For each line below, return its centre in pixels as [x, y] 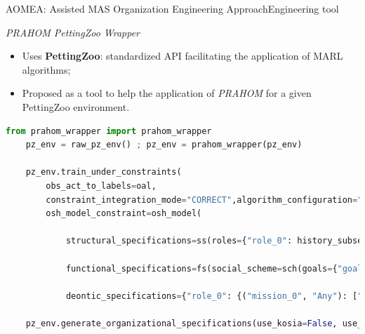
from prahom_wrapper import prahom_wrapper [109, 131]
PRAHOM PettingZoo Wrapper [73, 32]
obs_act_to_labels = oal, [101, 186]
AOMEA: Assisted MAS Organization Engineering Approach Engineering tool [172, 8]
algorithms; [46, 69]
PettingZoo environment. [76, 106]
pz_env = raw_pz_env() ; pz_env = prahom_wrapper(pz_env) [164, 145]
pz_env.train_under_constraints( [104, 172]
